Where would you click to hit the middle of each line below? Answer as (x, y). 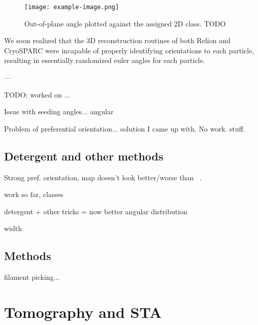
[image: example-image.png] (72, 7)
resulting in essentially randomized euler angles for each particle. (105, 60)
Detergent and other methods (84, 156)
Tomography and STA (83, 312)
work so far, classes (34, 194)
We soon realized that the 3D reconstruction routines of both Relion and (117, 40)
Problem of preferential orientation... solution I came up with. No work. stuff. (125, 128)
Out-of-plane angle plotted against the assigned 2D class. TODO (125, 23)
